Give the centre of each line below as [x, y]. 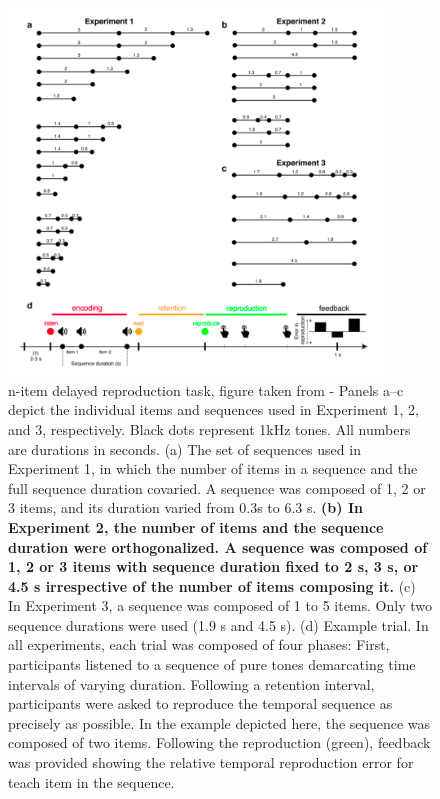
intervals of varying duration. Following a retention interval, [191, 683]
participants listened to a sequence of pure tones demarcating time [212, 664]
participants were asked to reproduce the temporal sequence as [200, 703]
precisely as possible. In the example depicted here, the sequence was [219, 722]
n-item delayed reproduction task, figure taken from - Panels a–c [206, 389]
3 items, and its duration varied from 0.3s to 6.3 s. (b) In [185, 507]
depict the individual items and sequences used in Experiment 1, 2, [213, 409]
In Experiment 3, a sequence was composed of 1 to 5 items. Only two [220, 605]
